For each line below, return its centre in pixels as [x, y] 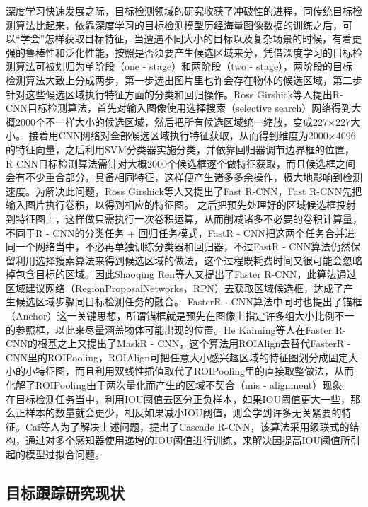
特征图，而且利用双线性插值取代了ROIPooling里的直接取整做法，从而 [194, 371]
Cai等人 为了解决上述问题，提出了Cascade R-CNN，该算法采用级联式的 [187, 426]
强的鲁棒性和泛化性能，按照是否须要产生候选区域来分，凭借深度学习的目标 [179, 52]
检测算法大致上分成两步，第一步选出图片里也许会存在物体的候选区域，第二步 [184, 80]
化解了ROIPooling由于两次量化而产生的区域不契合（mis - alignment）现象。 [179, 385]
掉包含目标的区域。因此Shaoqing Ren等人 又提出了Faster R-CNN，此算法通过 [181, 274]
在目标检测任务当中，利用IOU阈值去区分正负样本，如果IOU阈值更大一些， [178, 398]
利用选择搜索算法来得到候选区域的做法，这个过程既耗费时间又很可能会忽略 [189, 260]
